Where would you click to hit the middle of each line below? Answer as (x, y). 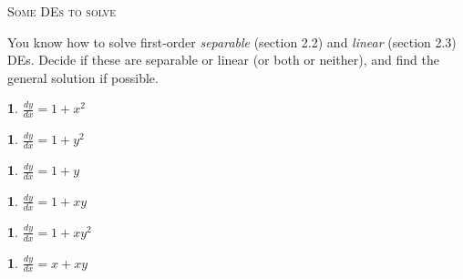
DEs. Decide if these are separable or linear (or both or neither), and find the (223, 60)
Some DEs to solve (62, 11)
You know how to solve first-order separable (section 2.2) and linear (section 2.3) (232, 41)
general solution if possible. (83, 77)
